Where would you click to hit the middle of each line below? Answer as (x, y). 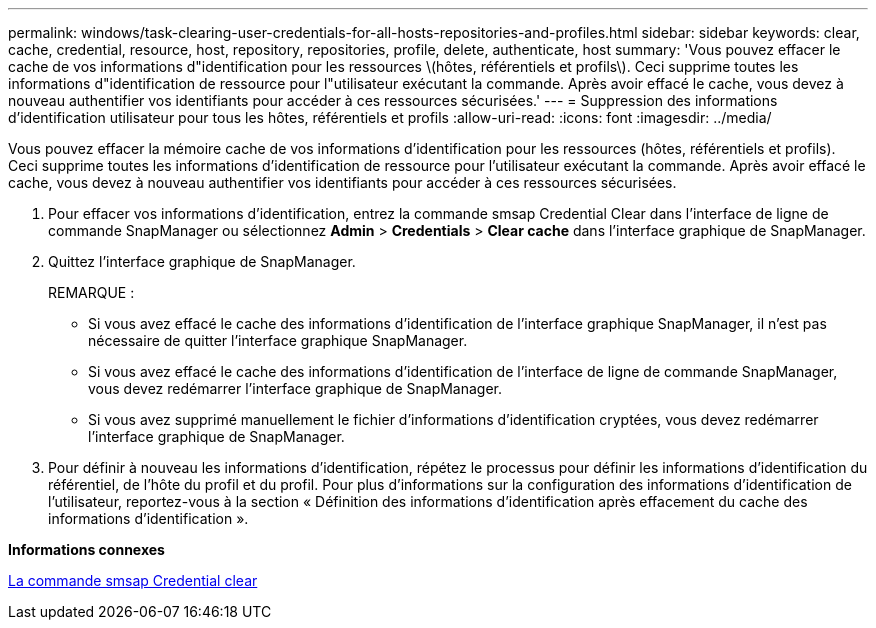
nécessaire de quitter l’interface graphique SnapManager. (278, 340)
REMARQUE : (91, 292)
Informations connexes (86, 549)
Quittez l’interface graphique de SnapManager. (202, 261)
